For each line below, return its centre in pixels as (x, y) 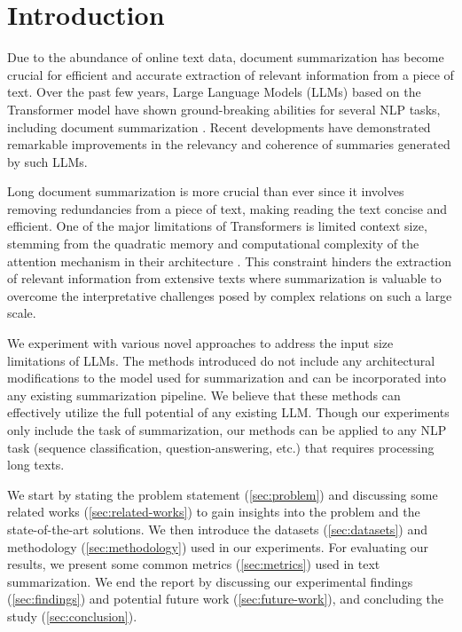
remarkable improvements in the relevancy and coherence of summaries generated (229, 144)
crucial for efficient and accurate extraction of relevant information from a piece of (231, 74)
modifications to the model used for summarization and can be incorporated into (227, 378)
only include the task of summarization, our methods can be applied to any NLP (227, 430)
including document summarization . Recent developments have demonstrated (219, 126)
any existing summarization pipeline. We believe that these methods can (204, 395)
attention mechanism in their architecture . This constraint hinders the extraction (230, 261)
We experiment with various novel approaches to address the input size (200, 343)
